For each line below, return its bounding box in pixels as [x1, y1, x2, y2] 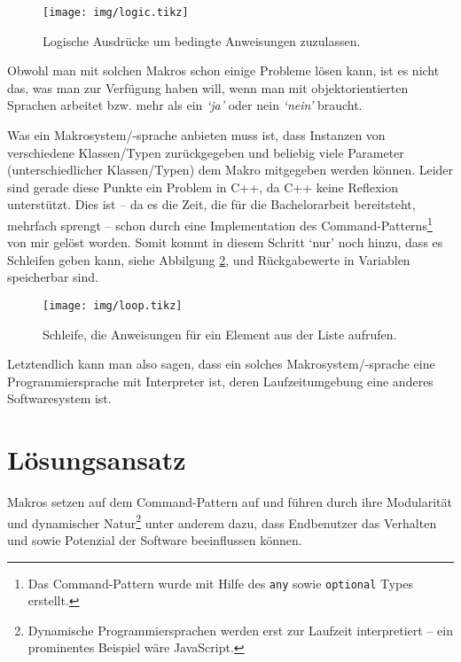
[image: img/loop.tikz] [43, 300, 183, 313]
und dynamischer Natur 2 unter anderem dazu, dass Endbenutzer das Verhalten [7, 510, 437, 532]
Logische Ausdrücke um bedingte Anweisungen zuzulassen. [43, 31, 361, 50]
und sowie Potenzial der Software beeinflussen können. [7, 531, 302, 549]
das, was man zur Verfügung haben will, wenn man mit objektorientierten [7, 78, 409, 97]
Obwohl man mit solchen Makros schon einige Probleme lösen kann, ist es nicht [7, 61, 440, 80]
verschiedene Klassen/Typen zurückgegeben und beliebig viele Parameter [7, 143, 404, 161]
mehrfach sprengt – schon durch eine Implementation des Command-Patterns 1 [7, 214, 433, 234]
